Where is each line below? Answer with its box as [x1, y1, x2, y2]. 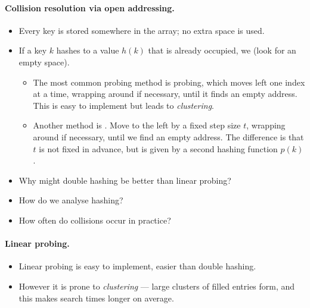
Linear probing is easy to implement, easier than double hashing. [18, 260, 256, 272]
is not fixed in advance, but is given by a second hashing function [39, 142, 278, 155]
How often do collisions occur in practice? [18, 213, 171, 226]
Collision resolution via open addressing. [5, 1, 175, 14]
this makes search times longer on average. [18, 291, 174, 304]
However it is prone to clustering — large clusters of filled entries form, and [18, 279, 295, 292]
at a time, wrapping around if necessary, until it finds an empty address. [33, 87, 297, 100]
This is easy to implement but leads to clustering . [33, 99, 214, 111]
